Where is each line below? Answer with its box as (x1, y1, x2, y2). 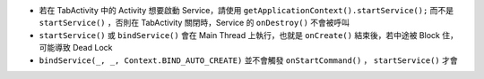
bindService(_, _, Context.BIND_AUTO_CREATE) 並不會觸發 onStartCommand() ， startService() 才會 (39, 54, 458, 66)
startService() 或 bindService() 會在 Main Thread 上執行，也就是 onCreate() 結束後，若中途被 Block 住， (39, 29, 459, 40)
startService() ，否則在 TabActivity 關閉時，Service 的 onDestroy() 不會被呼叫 (39, 18, 350, 28)
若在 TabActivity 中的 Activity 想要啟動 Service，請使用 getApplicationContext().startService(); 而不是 (39, 5, 454, 15)
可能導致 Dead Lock (39, 43, 113, 53)
